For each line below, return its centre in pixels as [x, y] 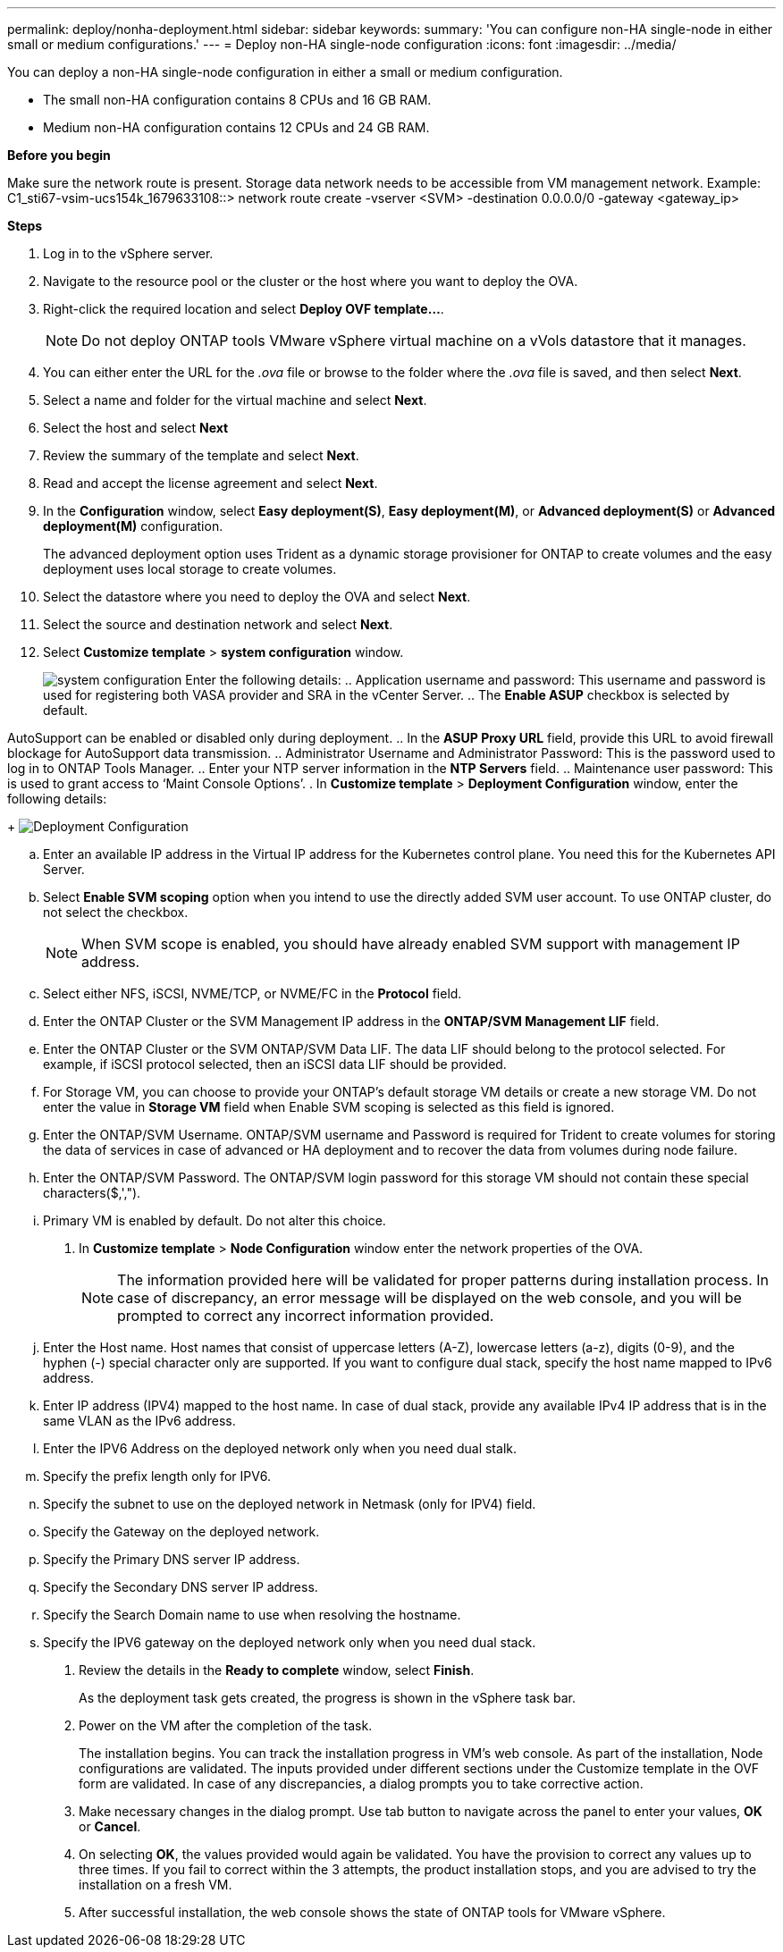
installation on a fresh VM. [156, 1885]
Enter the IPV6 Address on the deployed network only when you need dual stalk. [280, 1448]
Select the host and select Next [136, 428]
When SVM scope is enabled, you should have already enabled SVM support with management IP [411, 944]
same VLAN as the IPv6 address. [139, 1421]
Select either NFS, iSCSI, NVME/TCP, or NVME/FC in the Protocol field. [253, 993]
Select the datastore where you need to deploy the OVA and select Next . [257, 597]
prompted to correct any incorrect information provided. [306, 1316]
